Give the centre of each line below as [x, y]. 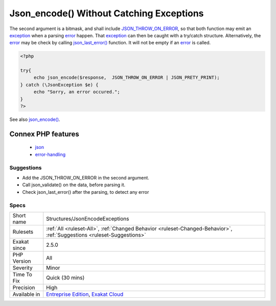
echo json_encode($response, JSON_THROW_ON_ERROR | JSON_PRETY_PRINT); [126, 78]
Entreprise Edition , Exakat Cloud [85, 294]
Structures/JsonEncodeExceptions [88, 218]
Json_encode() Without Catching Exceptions [107, 13]
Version [22, 261]
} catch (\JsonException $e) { [60, 85]
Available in [26, 294]
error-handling [50, 154]
